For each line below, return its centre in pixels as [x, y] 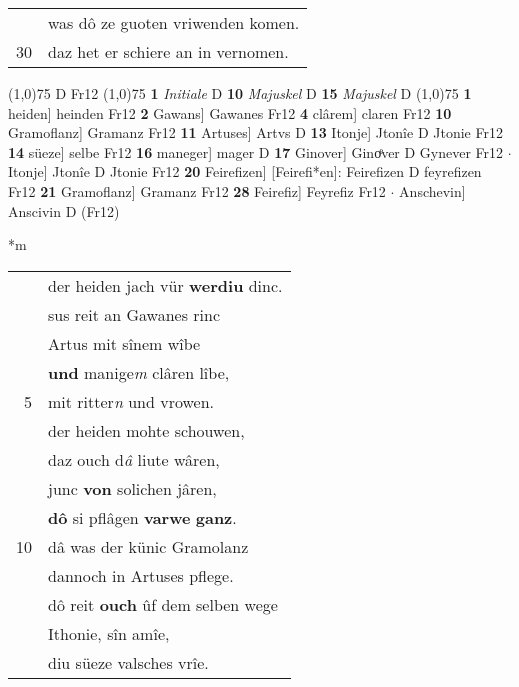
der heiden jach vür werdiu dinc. [165, 285]
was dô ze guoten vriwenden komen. [174, 22]
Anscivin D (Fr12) [64, 210]
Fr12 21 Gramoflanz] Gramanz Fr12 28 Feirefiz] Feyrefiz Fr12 [197, 190]
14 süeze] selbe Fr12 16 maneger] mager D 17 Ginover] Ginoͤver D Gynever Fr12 [256, 151]
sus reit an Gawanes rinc [134, 314]
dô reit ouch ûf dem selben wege [163, 604]
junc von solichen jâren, [132, 488]
